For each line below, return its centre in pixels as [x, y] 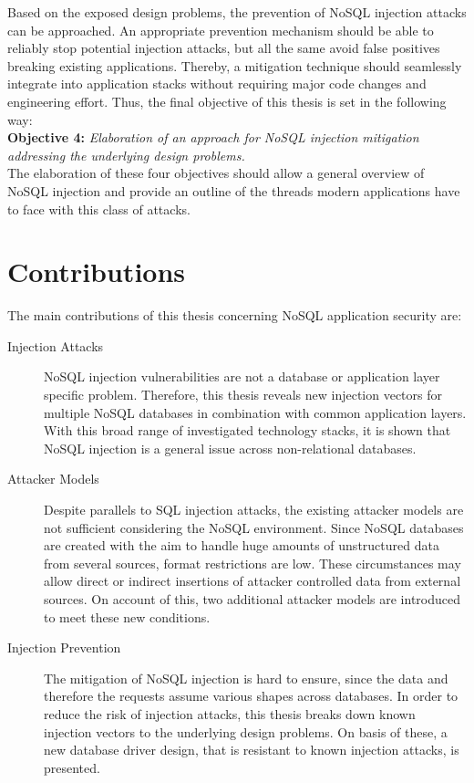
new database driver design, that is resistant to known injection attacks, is [252, 750]
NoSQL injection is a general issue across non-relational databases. [230, 448]
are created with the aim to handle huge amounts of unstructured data [242, 545]
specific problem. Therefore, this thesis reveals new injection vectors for [243, 395]
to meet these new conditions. [127, 616]
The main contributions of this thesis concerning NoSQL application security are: [235, 315]
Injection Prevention [64, 647]
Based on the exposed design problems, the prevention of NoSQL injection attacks [237, 12]
